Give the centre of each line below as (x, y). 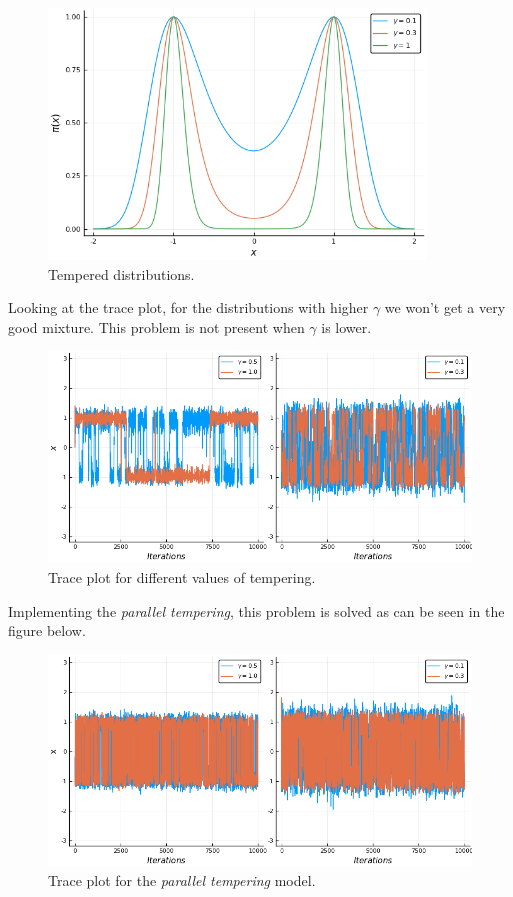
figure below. (47, 630)
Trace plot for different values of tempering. (182, 576)
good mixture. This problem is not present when (156, 326)
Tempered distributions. (121, 273)
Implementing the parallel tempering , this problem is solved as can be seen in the (256, 610)
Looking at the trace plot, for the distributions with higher (188, 307)
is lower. (346, 326)
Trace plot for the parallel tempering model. (182, 880)
